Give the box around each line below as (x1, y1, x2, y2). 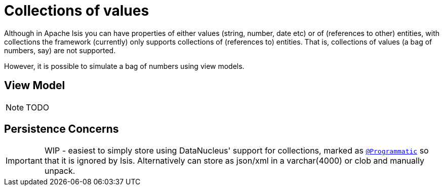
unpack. (44, 166, 75, 176)
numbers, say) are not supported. (4, 46, 116, 55)
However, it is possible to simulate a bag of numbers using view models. (4, 61, 245, 70)
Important (6, 156, 43, 166)
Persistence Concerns (4, 123, 119, 136)
